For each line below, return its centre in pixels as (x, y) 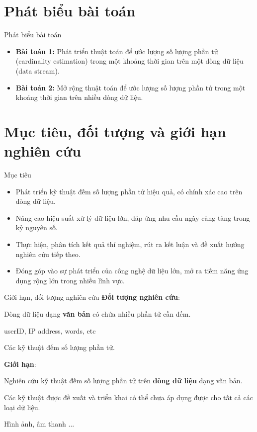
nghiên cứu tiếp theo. (48, 254)
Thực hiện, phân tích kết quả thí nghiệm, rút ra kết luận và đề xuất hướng (130, 244)
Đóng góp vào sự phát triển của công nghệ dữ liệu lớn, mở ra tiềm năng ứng (132, 271)
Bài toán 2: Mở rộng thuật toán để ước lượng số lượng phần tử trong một (130, 87)
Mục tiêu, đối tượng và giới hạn (115, 131)
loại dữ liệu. (22, 407)
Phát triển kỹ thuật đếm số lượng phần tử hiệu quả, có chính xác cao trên (129, 191)
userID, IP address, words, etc (50, 330)
